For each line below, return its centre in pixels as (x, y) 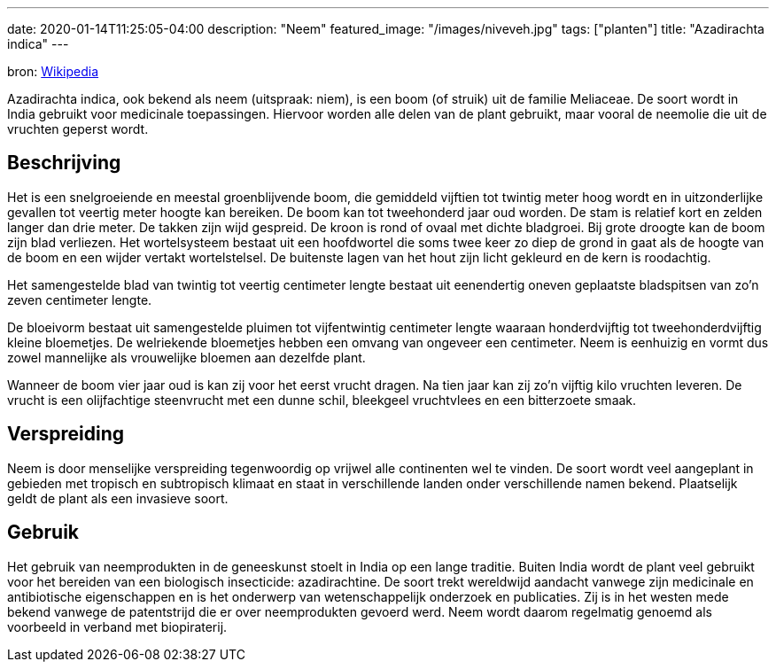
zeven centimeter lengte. (80, 299)
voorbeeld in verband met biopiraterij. (117, 626)
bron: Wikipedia (53, 71)
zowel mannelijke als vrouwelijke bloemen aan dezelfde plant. (186, 357)
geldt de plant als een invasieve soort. (118, 498)
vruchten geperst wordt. (78, 129)
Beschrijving (64, 163)
